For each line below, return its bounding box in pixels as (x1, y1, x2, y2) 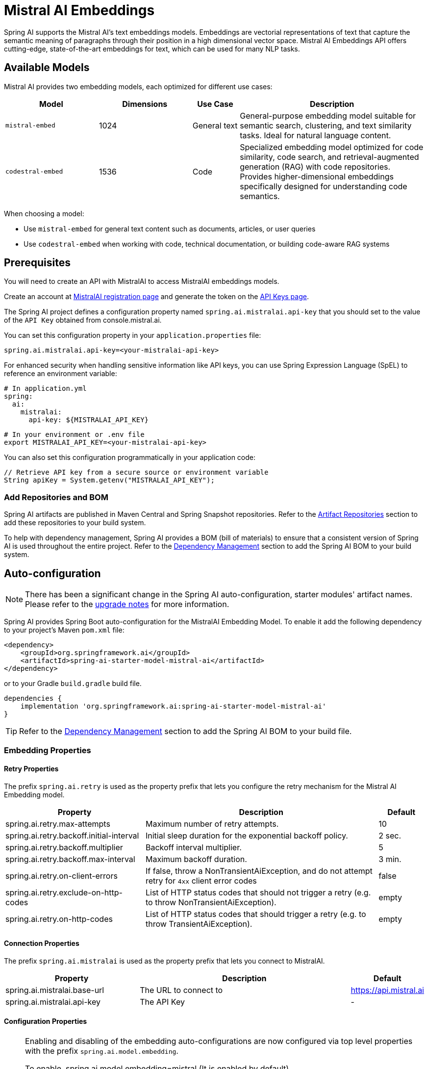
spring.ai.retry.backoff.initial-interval (5, 830, 139, 840)
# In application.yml (4, 384, 87, 393)
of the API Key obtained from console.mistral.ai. (4, 316, 162, 325)
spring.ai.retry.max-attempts (5, 818, 110, 829)
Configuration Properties (4, 1017, 87, 1026)
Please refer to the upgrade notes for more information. (25, 599, 229, 610)
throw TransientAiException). (145, 918, 252, 929)
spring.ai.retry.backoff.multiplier (5, 842, 123, 852)
